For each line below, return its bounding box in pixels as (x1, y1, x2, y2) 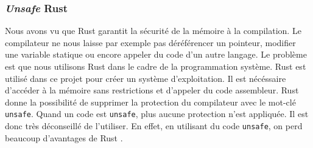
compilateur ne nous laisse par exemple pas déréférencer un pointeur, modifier (5, 36, 296, 49)
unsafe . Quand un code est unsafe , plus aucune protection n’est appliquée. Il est (5, 107, 309, 120)
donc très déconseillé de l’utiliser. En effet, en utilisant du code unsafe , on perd (5, 119, 303, 132)
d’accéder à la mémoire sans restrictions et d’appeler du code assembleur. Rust (5, 84, 299, 96)
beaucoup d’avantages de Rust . (5, 131, 123, 144)
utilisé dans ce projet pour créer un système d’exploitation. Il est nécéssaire (5, 72, 286, 84)
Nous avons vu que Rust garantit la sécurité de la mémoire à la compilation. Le (5, 24, 301, 37)
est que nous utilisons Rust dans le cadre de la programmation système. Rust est (5, 60, 306, 72)
